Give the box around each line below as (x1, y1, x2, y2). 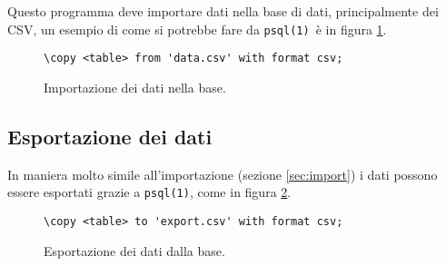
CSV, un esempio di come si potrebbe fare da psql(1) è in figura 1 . (7, 19, 387, 38)
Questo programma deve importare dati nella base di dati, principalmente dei (7, 2, 439, 20)
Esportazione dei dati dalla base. (44, 241, 225, 260)
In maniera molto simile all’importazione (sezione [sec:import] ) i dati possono (7, 164, 438, 183)
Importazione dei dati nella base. (44, 77, 226, 96)
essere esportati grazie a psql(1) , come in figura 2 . (7, 182, 292, 202)
